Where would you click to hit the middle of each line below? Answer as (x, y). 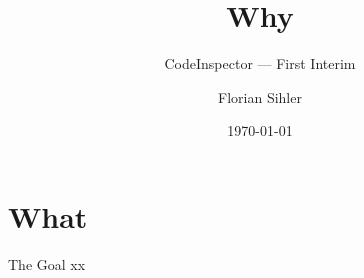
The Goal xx (47, 263)
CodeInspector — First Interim (260, 63)
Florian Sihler (260, 96)
